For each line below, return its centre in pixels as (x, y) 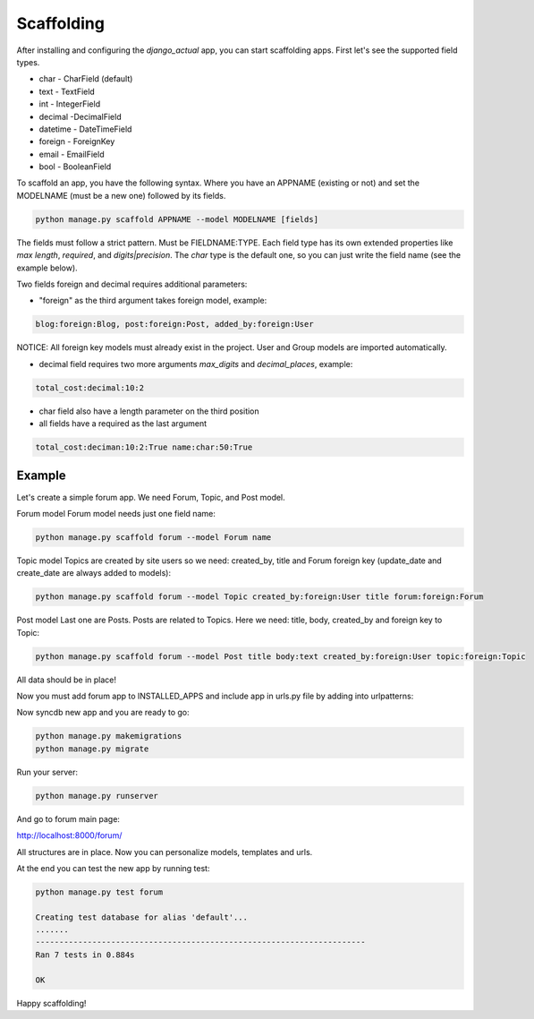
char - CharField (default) (86, 79)
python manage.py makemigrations (109, 736)
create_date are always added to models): (94, 573)
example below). (47, 268)
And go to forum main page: (68, 818)
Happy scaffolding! (51, 1003)
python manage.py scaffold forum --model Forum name (153, 537)
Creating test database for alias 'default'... (141, 917)
